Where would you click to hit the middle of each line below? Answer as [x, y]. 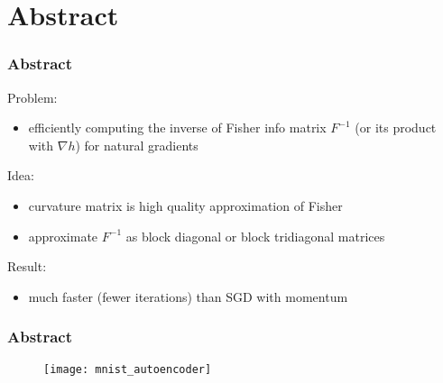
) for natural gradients [137, 145]
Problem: [32, 97]
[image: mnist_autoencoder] [128, 369]
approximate [63, 236]
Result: [27, 266]
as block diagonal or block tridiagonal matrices [255, 236]
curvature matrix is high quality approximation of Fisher [185, 205]
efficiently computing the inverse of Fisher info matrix [177, 128]
